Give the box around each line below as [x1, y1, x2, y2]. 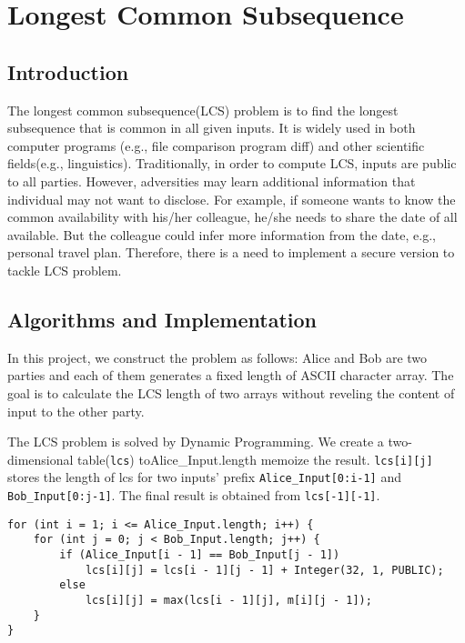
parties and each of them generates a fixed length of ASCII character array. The [7, 366, 454, 385]
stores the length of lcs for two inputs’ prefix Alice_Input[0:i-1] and [7, 467, 402, 487]
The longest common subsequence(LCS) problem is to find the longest [7, 100, 399, 119]
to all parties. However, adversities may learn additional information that [7, 171, 416, 190]
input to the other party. [7, 401, 145, 420]
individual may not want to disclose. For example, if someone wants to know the [7, 189, 456, 208]
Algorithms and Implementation [7, 305, 317, 333]
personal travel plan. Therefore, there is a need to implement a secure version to [7, 243, 455, 262]
